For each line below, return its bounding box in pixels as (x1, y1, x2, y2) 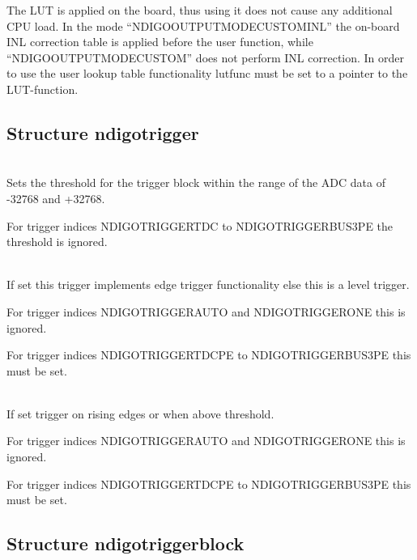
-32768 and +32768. (6, 189, 105, 206)
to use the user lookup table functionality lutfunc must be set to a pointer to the (6, 65, 408, 82)
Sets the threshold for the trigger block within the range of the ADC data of (6, 174, 386, 191)
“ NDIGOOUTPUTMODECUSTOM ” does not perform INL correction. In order (6, 49, 405, 66)
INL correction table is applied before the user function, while (6, 33, 313, 50)
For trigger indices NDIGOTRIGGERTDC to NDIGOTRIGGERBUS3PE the (6, 217, 394, 234)
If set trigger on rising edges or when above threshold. (6, 405, 274, 422)
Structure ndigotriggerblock (6, 531, 245, 556)
